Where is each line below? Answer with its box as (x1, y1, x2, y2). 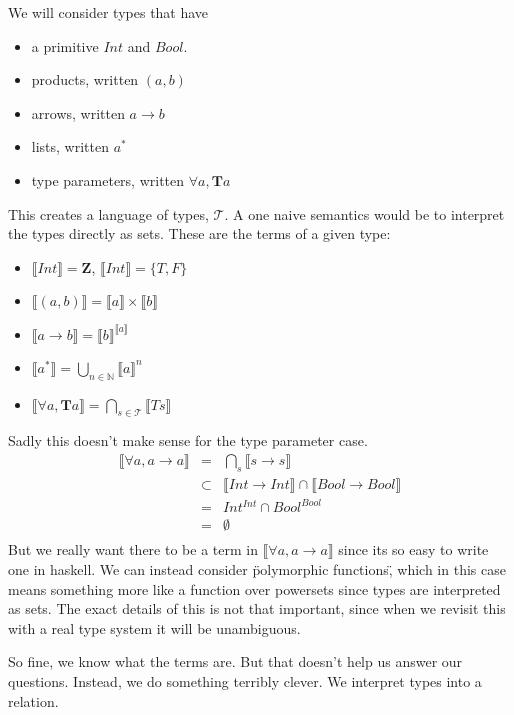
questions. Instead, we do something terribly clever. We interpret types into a (8, 671, 482, 692)
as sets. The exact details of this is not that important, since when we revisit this (8, 598, 506, 619)
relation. (8, 690, 59, 711)
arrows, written (31, 102, 125, 123)
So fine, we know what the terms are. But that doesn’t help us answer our (8, 651, 463, 672)
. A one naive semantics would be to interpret (224, 203, 505, 224)
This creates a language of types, (8, 203, 209, 224)
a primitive (31, 35, 99, 56)
